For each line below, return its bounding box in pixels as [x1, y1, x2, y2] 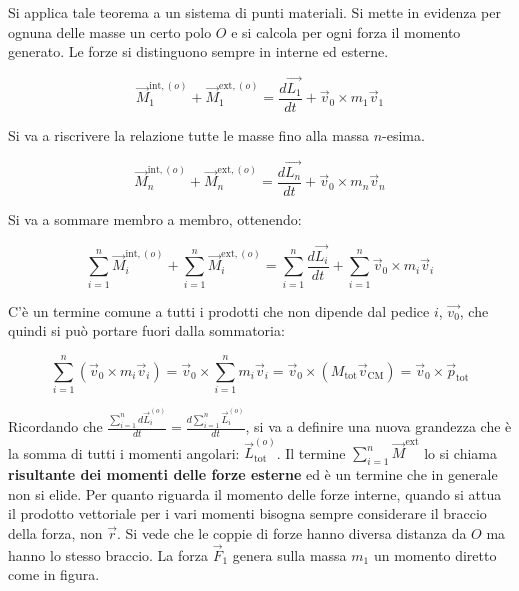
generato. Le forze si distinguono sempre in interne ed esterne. [8, 41, 389, 62]
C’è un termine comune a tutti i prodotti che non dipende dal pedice [8, 300, 430, 321]
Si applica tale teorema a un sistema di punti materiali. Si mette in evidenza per [8, 2, 501, 22]
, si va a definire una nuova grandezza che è [245, 416, 512, 436]
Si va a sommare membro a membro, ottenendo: [8, 208, 302, 229]
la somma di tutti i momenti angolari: [8, 442, 240, 463]
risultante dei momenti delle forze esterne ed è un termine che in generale [8, 464, 498, 485]
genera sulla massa [232, 544, 347, 565]
